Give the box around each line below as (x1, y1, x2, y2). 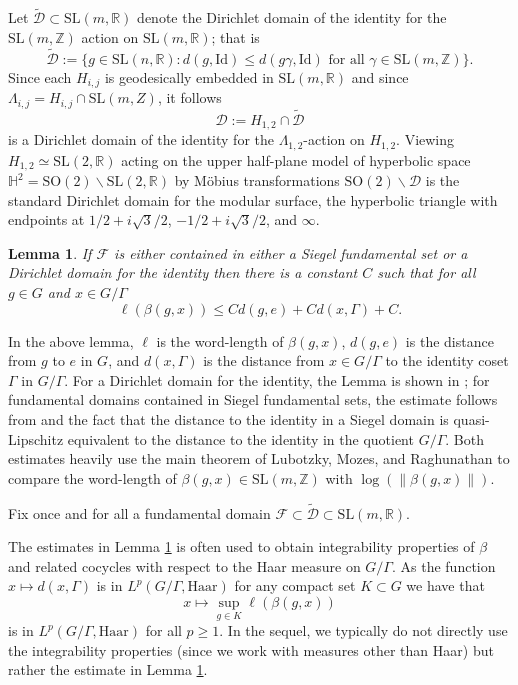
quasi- (453, 409, 490, 430)
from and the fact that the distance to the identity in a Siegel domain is (8, 409, 449, 430)
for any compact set (234, 575, 356, 596)
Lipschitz (8, 428, 64, 449)
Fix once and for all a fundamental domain (8, 502, 271, 523)
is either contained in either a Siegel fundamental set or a (114, 242, 468, 263)
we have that (406, 575, 485, 596)
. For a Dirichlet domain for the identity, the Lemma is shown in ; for (64, 369, 490, 390)
